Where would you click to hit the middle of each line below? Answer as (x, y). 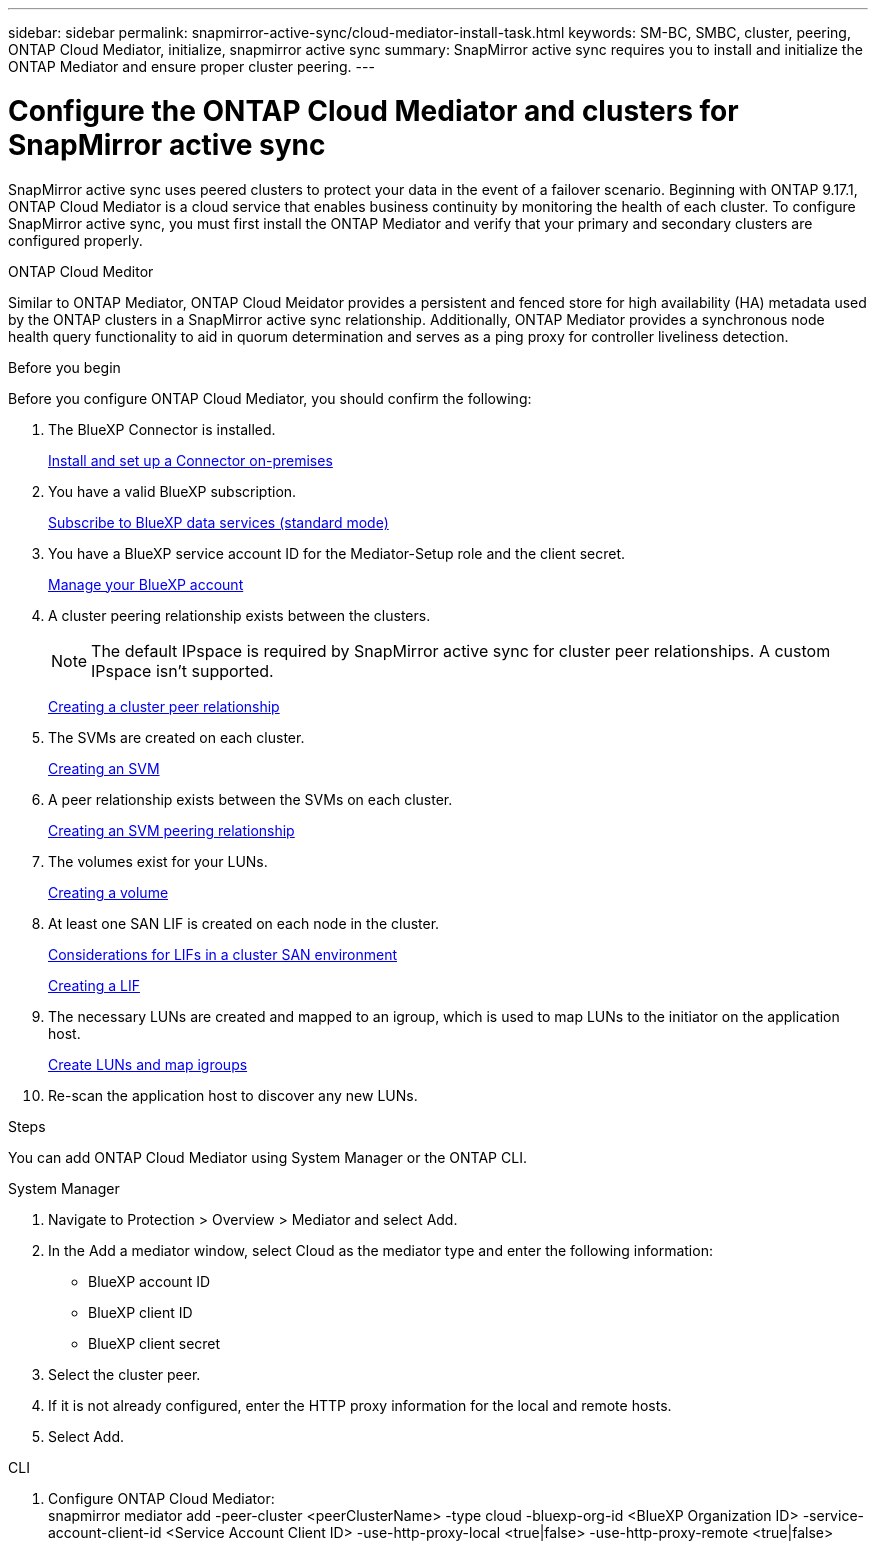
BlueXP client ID (140, 1312)
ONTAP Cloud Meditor (81, 271)
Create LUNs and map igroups (148, 1064)
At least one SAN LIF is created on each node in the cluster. (244, 923)
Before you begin (64, 367)
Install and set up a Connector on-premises (190, 460)
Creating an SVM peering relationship (171, 830)
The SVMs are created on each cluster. (176, 737)
